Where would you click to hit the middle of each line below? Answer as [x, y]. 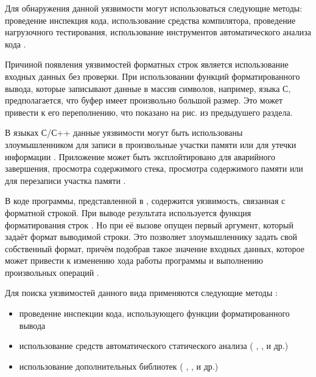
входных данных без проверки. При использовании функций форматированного [153, 76]
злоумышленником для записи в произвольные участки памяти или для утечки [151, 144]
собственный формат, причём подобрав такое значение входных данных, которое [155, 248]
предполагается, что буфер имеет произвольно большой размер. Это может [144, 100]
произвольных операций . [52, 272]
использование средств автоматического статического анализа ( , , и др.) [154, 346]
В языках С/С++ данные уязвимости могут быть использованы [124, 132]
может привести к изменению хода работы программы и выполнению [134, 260]
